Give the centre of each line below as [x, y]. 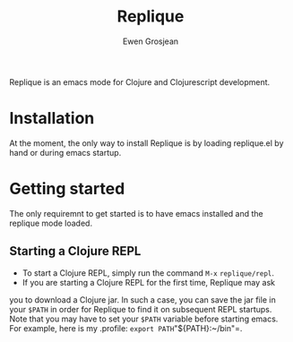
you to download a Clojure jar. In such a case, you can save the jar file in [142, 299]
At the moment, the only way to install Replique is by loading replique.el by [146, 143]
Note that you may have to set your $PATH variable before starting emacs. [144, 319]
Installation [52, 119]
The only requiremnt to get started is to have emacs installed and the [136, 213]
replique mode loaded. [51, 223]
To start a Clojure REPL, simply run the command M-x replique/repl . [148, 273]
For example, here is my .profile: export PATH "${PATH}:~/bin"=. [126, 328]
